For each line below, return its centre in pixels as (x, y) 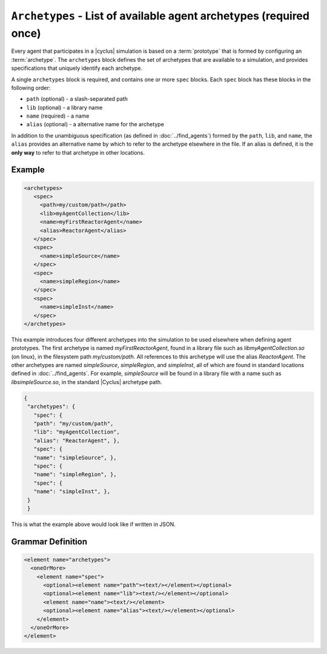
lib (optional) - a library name (64, 107)
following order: (31, 87)
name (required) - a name (58, 116)
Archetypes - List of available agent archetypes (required (160, 16)
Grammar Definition (49, 541)
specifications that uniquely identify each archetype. (77, 68)
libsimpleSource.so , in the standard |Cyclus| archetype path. (87, 382)
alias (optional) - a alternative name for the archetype (95, 124)
